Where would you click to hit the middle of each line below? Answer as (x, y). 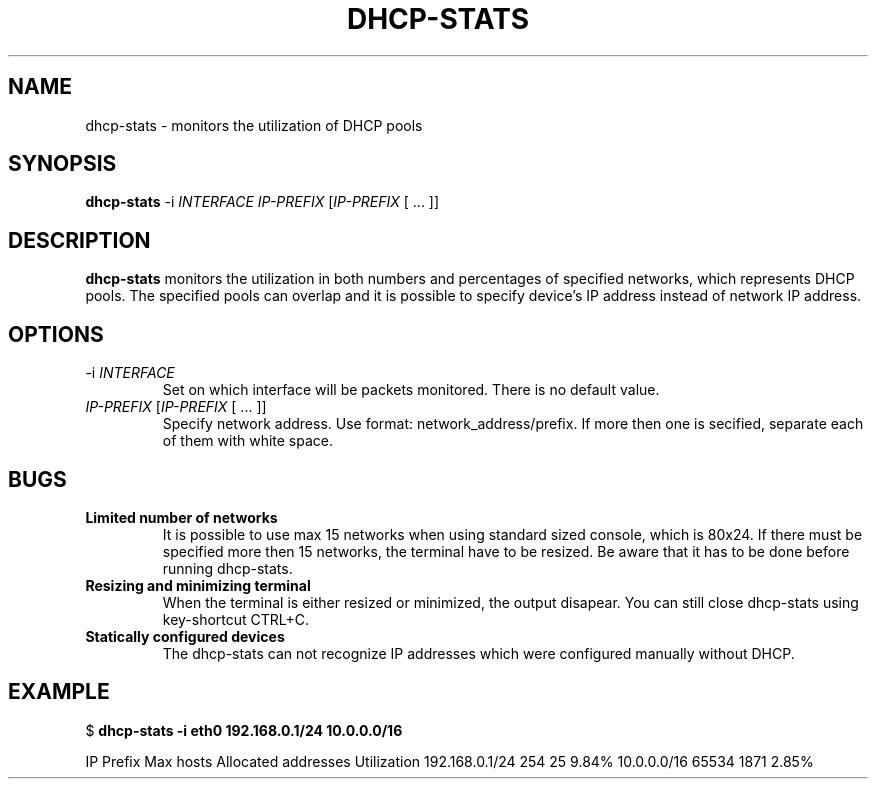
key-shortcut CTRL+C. (236, 619)
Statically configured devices (185, 636)
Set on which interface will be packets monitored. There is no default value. (411, 390)
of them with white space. (247, 441)
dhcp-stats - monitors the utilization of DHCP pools (254, 125)
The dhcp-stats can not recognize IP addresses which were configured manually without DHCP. (478, 653)
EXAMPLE (59, 692)
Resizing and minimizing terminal (198, 585)
